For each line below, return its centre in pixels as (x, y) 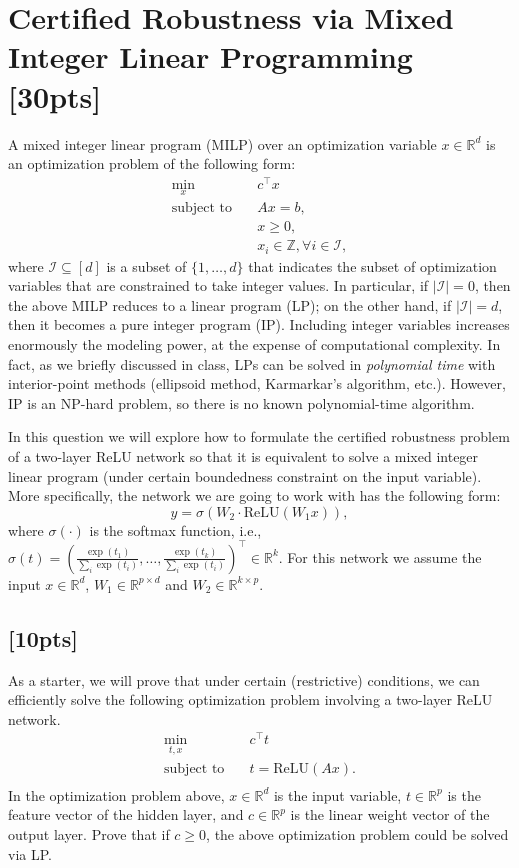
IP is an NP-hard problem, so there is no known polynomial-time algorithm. (241, 402)
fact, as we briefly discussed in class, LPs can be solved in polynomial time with (252, 363)
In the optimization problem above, (116, 794)
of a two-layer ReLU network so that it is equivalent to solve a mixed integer (243, 455)
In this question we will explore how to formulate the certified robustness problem (259, 436)
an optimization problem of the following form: (152, 163)
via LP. (30, 853)
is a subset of (146, 265)
